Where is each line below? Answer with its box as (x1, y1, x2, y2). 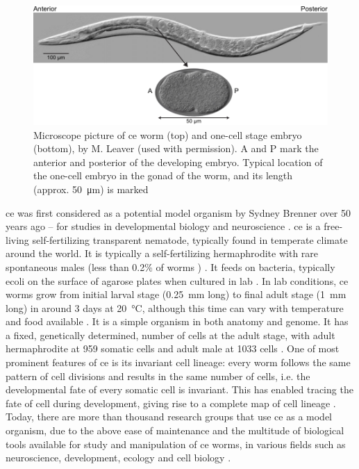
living (6, 232, 29, 247)
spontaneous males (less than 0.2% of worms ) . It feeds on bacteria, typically (6, 259, 335, 274)
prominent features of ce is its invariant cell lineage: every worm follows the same (6, 355, 351, 370)
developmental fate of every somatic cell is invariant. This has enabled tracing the (6, 382, 353, 397)
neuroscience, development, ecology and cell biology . (6, 450, 231, 465)
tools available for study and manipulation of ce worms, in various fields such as (6, 436, 346, 451)
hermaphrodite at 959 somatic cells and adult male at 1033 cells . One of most (6, 341, 340, 356)
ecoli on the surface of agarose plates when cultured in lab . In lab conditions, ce (6, 273, 349, 288)
